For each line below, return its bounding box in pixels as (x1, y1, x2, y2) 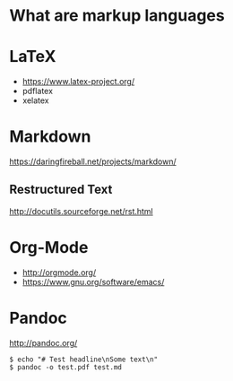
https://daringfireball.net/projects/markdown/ (9, 156, 177, 167)
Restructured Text (9, 182, 113, 197)
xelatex (22, 95, 49, 106)
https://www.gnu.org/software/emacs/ (22, 276, 165, 287)
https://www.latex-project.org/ (22, 76, 135, 87)
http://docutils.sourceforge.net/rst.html (9, 205, 154, 216)
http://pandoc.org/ (9, 337, 78, 348)
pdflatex (22, 86, 54, 97)
